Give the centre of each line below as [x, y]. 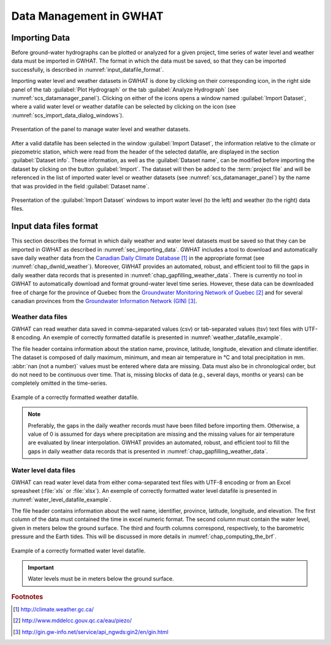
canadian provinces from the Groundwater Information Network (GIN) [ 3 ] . [104, 301]
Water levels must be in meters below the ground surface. [101, 579]
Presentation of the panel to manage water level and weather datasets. [101, 129]
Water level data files [44, 470]
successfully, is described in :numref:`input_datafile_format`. [88, 69]
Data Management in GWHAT [87, 16]
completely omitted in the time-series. [59, 383]
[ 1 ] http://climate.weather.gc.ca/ [54, 609]
